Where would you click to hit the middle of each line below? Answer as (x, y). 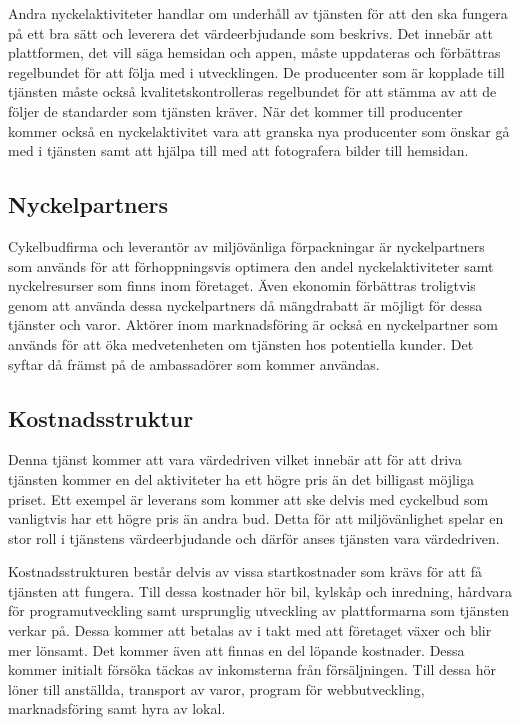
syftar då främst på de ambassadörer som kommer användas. (194, 363)
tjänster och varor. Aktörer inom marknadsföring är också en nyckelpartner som (253, 324)
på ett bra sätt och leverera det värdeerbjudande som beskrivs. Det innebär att (250, 32)
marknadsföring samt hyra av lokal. (117, 708)
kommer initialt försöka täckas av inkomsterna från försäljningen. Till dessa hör (252, 669)
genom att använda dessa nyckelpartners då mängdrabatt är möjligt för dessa (245, 304)
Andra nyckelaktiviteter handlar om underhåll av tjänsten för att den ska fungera (258, 13)
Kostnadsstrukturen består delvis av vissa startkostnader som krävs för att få (245, 571)
